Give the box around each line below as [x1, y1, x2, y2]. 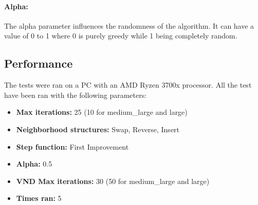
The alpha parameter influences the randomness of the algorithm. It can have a [4, 20, 254, 31]
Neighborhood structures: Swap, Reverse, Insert [16, 124, 180, 134]
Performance [4, 55, 73, 71]
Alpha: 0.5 [16, 158, 52, 169]
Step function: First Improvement [16, 141, 129, 152]
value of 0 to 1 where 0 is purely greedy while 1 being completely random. [4, 30, 237, 41]
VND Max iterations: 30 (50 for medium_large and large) [16, 175, 210, 186]
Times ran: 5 [16, 193, 62, 203]
